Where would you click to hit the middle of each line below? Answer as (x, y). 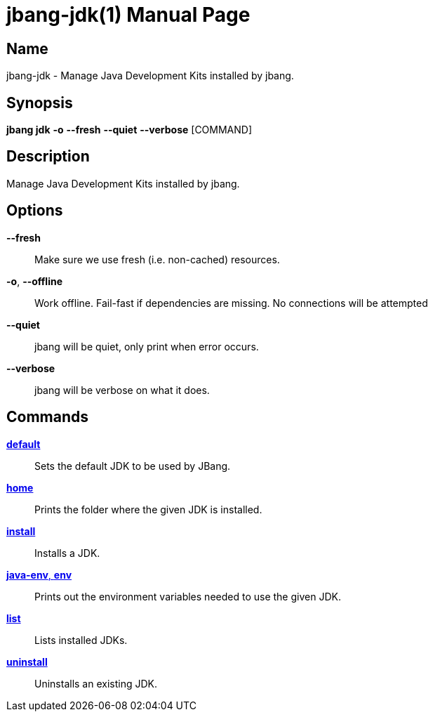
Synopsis (40, 103)
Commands (48, 417)
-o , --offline (35, 281)
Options (35, 211)
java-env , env (39, 574)
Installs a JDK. (67, 553)
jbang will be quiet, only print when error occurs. (147, 346)
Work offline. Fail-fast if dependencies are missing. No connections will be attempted (231, 303)
